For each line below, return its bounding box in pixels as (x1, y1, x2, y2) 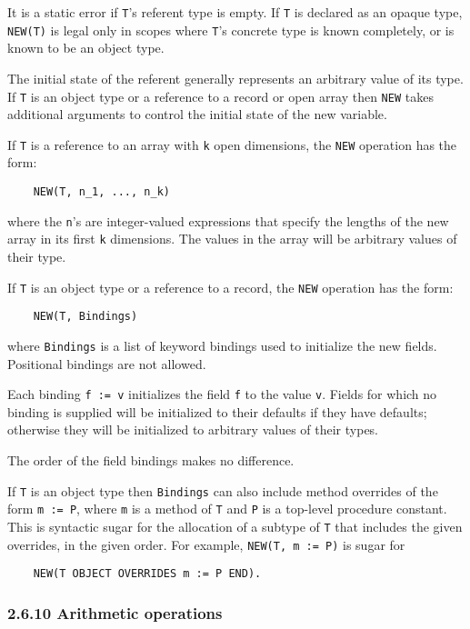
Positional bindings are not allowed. (7, 354, 206, 373)
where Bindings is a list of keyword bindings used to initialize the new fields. (7, 335, 437, 354)
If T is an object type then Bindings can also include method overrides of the (7, 481, 438, 500)
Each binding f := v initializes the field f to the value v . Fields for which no (7, 384, 437, 404)
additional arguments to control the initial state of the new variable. (7, 105, 387, 124)
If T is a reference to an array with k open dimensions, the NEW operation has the (7, 135, 457, 154)
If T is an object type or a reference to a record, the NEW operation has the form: (7, 277, 454, 296)
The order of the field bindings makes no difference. (7, 450, 295, 469)
